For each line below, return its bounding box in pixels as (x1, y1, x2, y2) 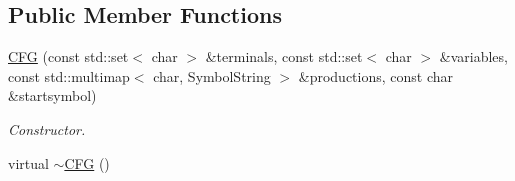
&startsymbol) (8, 85, 97, 106)
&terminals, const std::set (205, 46, 363, 67)
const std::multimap (8, 65, 130, 86)
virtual (8, 152, 49, 173)
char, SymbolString (153, 65, 271, 86)
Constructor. (8, 118, 86, 139)
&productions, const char (298, 65, 454, 86)
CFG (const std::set (8, 46, 129, 67)
